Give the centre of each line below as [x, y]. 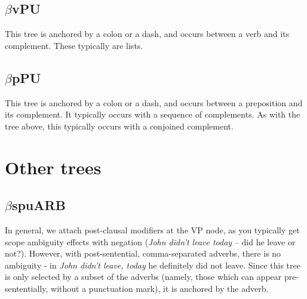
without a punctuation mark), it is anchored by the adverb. [160, 288]
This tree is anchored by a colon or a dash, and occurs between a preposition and [154, 102]
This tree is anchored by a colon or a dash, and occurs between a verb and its [147, 34]
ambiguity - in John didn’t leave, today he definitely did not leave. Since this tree [153, 265]
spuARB [39, 205]
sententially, [27, 288]
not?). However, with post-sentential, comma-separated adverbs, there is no [143, 253]
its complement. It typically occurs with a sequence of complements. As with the [153, 114]
